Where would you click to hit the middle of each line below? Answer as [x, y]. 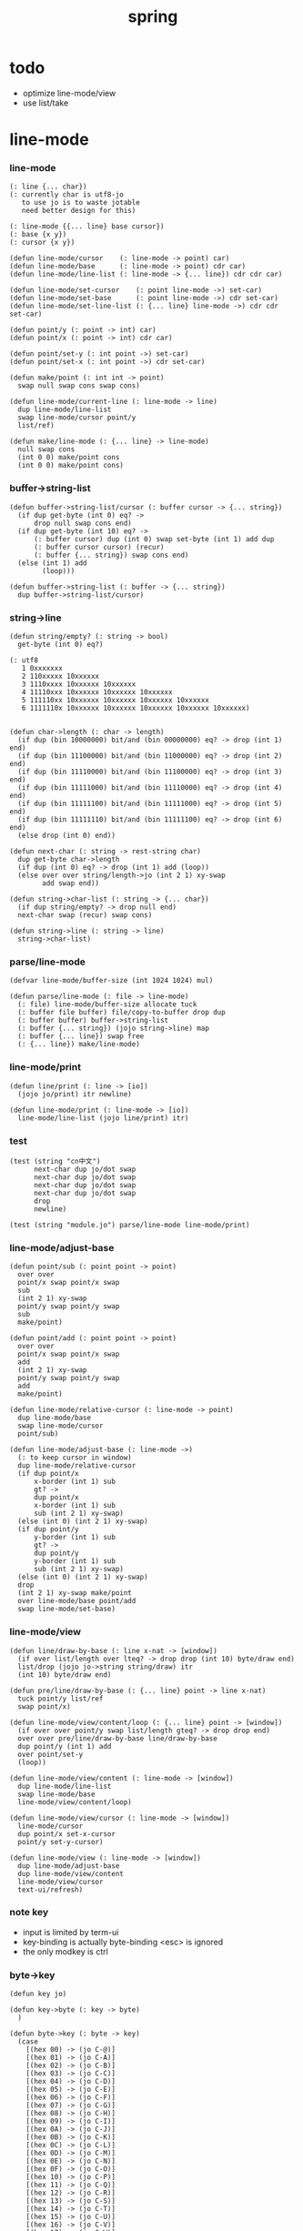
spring [153, 17]
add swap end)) [71, 883]
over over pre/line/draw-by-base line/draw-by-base [118, 1738]
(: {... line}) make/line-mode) [79, 1045]
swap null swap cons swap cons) [79, 386]
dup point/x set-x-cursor [67, 1834]
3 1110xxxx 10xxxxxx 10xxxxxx [79, 684]
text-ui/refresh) [50, 1890]
